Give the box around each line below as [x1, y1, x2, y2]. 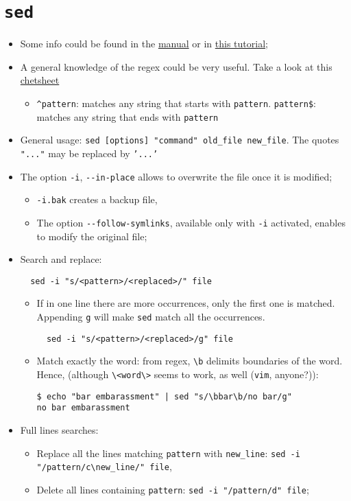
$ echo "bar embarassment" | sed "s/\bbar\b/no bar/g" [36, 391, 292, 401]
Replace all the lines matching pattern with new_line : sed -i [36, 445, 300, 460]
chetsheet [20, 73, 60, 87]
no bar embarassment [36, 403, 130, 413]
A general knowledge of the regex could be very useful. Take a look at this [20, 59, 332, 73]
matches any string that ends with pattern [36, 109, 219, 124]
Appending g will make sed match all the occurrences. [36, 310, 265, 324]
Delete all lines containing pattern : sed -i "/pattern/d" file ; [36, 482, 309, 496]
